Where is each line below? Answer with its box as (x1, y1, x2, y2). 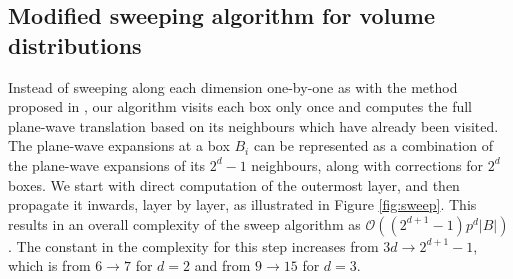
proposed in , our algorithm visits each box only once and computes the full (8, 96, 473, 117)
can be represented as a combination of (253, 135, 493, 156)
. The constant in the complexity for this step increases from (8, 235, 379, 256)
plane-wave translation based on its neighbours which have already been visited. (8, 115, 499, 136)
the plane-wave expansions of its (8, 154, 205, 175)
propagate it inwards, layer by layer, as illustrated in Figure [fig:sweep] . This (8, 194, 477, 215)
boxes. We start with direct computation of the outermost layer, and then (8, 174, 460, 195)
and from (194, 255, 251, 276)
